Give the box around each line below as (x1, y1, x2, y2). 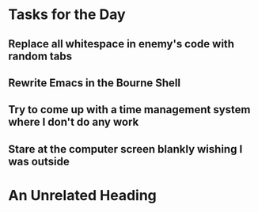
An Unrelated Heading (8, 186, 157, 204)
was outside (8, 154, 70, 168)
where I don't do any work (8, 115, 139, 129)
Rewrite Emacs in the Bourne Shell (8, 76, 180, 89)
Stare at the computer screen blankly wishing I (8, 142, 243, 156)
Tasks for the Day (8, 6, 126, 24)
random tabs (8, 49, 73, 62)
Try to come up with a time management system (8, 103, 251, 116)
